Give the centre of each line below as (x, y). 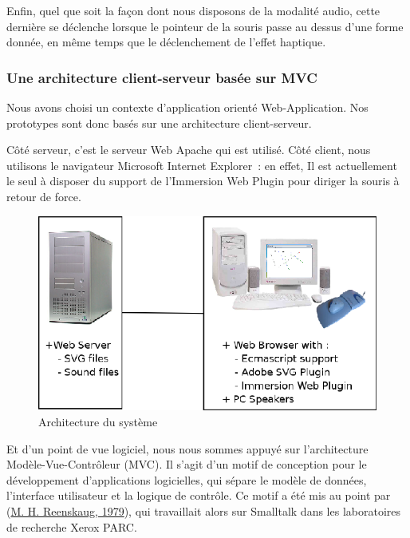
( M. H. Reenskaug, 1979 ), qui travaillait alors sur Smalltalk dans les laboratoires (204, 510)
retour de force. (44, 196)
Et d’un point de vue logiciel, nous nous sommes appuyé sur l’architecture (187, 448)
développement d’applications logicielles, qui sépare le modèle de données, (187, 479)
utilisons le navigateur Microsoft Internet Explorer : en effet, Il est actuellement (202, 165)
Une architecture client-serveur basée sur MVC (162, 77)
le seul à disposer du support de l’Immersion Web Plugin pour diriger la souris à (203, 181)
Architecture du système (98, 422)
